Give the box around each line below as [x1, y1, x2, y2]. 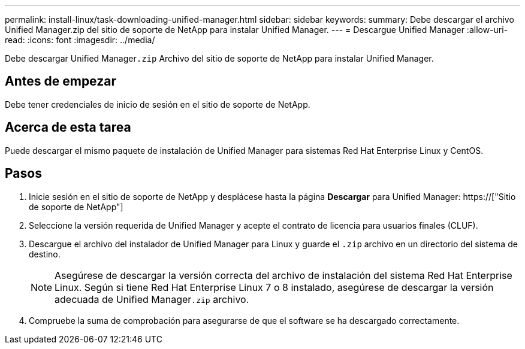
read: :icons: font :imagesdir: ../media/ [5, 35, 155, 45]
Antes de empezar [5, 74, 116, 89]
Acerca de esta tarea [5, 120, 131, 135]
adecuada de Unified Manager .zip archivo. [55, 293, 249, 305]
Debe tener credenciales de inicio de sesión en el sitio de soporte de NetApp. [5, 99, 310, 110]
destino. [29, 248, 61, 259]
